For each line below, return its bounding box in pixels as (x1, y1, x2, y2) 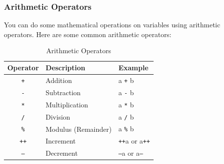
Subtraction (45, 87, 81, 97)
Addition (45, 75, 72, 85)
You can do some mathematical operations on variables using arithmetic (4, 20, 221, 30)
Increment (45, 136, 76, 146)
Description (45, 62, 86, 72)
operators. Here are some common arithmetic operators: (4, 29, 172, 39)
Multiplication (45, 99, 89, 109)
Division (45, 111, 70, 122)
